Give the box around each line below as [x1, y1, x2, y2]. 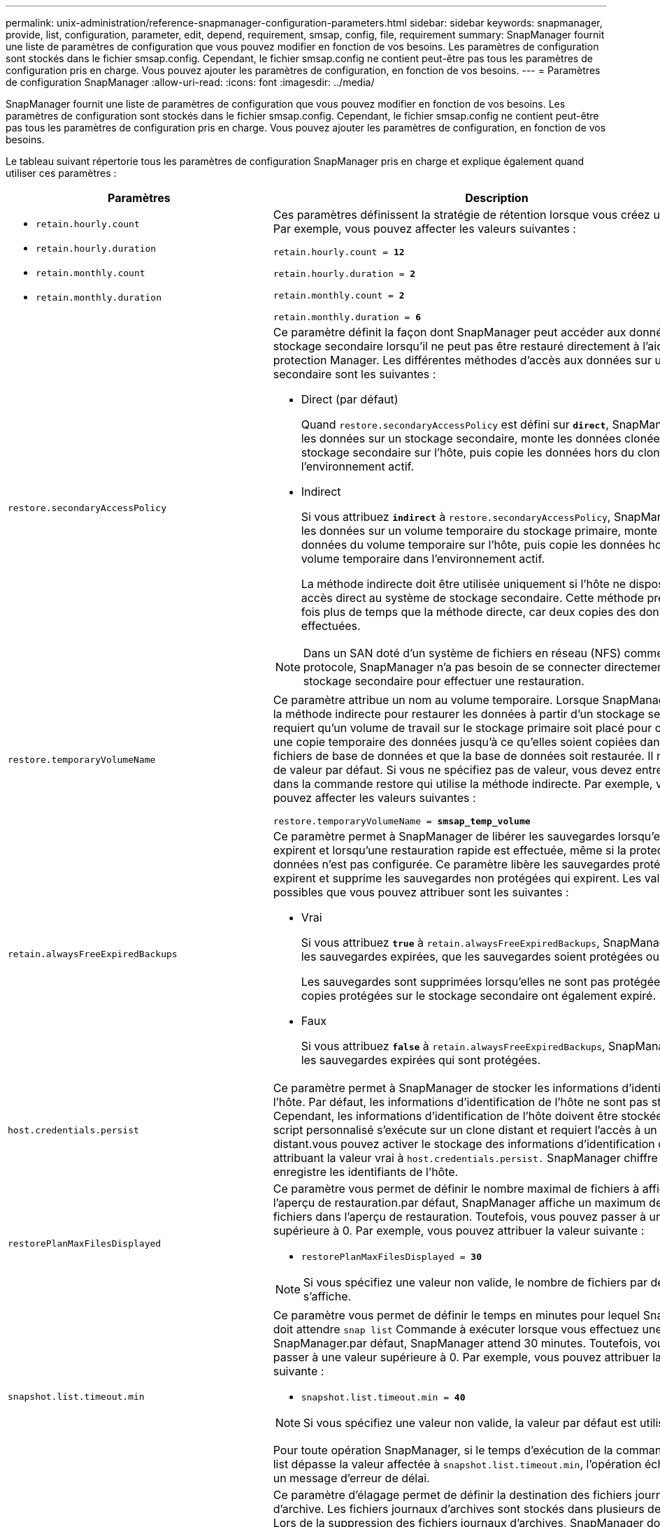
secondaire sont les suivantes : [273, 367, 436, 381]
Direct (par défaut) [301, 392, 399, 406]
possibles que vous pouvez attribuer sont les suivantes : [273, 885, 569, 899]
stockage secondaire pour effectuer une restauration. [303, 674, 584, 688]
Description [465, 191, 529, 205]
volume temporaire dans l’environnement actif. [301, 552, 545, 566]
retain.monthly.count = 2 [273, 290, 405, 301]
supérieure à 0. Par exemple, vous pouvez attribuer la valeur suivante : [273, 1224, 645, 1238]
